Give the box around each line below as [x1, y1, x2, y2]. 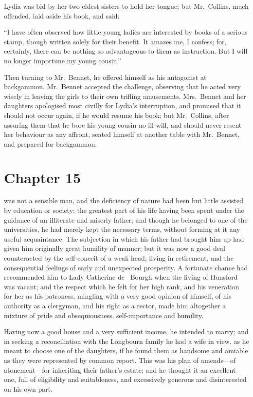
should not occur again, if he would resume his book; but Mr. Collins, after [4, 110, 229, 120]
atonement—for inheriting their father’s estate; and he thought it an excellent [4, 364, 236, 375]
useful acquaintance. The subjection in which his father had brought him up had [4, 233, 244, 244]
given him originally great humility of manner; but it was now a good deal [4, 243, 225, 253]
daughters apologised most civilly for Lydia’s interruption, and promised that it [4, 100, 241, 111]
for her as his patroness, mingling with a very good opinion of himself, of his [4, 291, 232, 301]
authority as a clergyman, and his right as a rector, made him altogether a [4, 300, 226, 310]
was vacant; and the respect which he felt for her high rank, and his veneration [4, 281, 239, 291]
